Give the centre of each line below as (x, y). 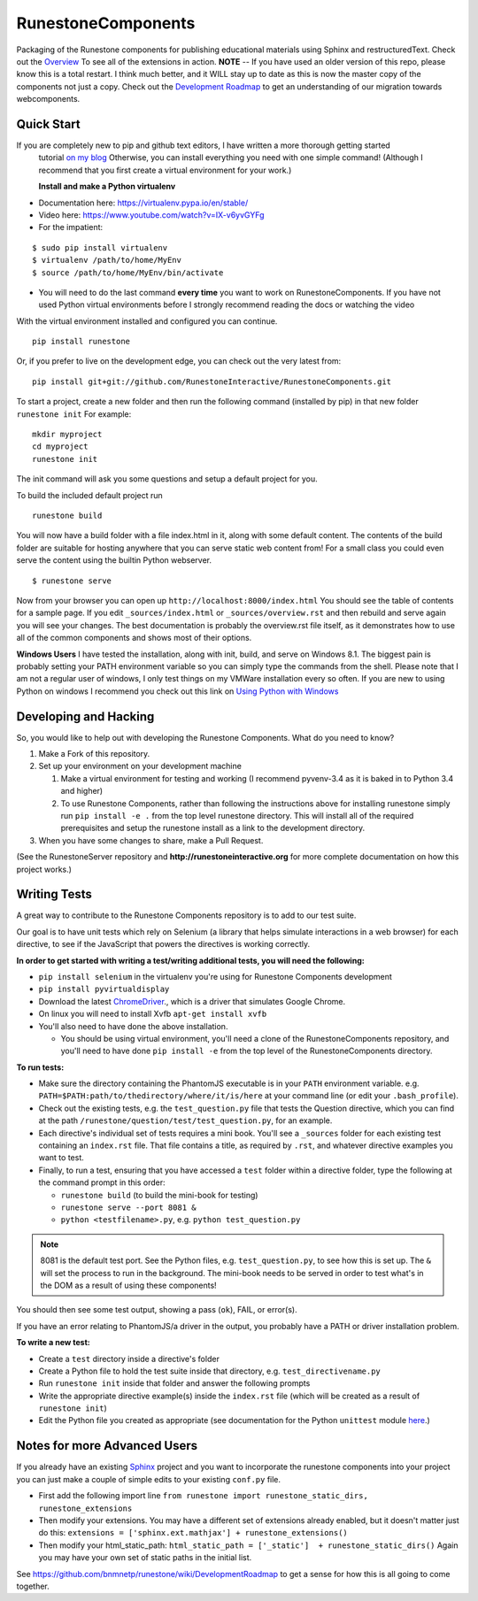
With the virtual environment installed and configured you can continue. (147, 321)
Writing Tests (54, 894)
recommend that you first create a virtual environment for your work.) (165, 170)
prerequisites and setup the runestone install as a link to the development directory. (213, 828)
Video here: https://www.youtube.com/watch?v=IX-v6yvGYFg (151, 215)
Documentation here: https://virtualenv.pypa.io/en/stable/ (143, 203)
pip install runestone (81, 342)
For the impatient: (71, 227)
